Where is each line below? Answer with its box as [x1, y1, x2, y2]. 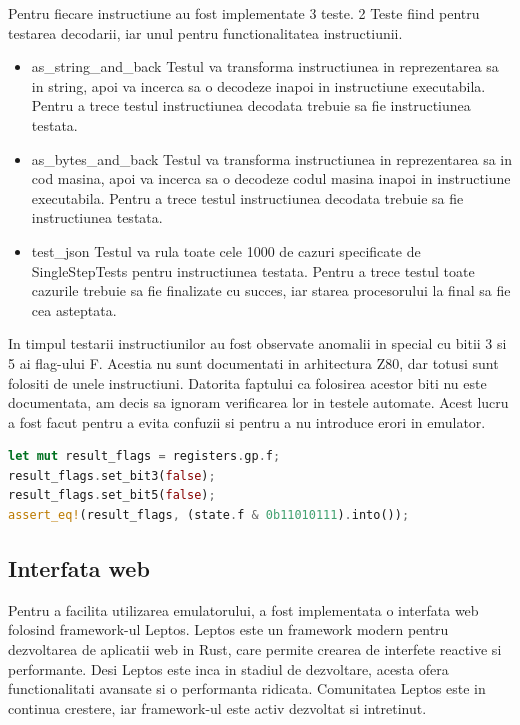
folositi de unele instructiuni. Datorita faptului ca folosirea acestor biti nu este [8, 372, 487, 393]
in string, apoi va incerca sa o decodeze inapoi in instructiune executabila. [31, 75, 486, 96]
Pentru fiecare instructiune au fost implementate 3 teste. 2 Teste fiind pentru [8, 3, 480, 23]
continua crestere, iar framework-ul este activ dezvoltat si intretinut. [8, 697, 427, 718]
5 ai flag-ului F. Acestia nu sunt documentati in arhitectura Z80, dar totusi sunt [8, 352, 499, 373]
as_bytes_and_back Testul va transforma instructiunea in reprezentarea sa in [31, 148, 512, 169]
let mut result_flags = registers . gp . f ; [8, 449, 281, 464]
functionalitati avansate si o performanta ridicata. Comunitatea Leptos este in [8, 678, 486, 699]
